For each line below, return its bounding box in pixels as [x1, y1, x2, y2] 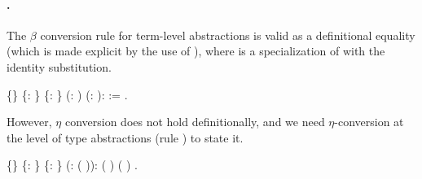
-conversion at [334, 113, 404, 130]
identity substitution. [7, 58, 112, 75]
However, [7, 113, 52, 130]
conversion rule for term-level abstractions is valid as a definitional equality [40, 26, 415, 43]
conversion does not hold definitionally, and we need [64, 113, 325, 130]
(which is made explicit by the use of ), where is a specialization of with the [7, 42, 385, 59]
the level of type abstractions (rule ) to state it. [7, 129, 244, 146]
